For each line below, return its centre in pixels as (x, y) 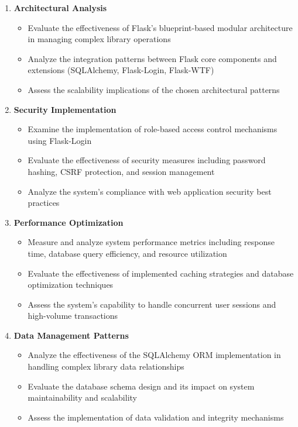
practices (44, 203)
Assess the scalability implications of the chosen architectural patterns (154, 89)
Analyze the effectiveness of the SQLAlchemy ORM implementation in (154, 355)
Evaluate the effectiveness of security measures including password (147, 160)
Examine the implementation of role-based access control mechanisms (153, 129)
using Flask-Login (60, 140)
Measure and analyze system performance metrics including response (151, 242)
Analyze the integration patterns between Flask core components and (152, 58)
